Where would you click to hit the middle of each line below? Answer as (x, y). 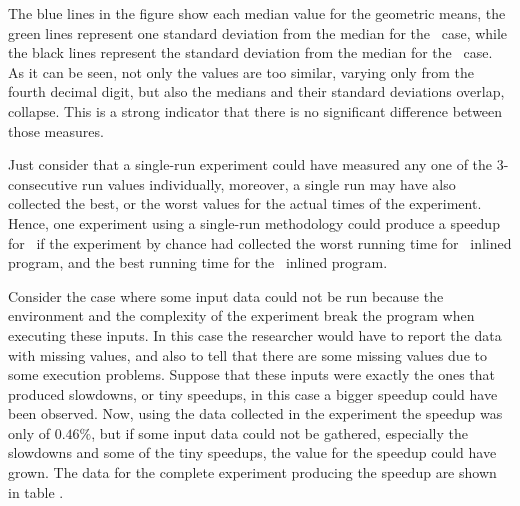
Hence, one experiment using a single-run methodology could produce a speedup (254, 222)
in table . (36, 491)
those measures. (56, 130)
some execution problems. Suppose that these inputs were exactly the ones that (252, 374)
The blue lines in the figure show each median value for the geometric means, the (257, 13)
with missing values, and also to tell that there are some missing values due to (247, 354)
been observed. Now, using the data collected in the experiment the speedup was (255, 413)
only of (29, 432)
